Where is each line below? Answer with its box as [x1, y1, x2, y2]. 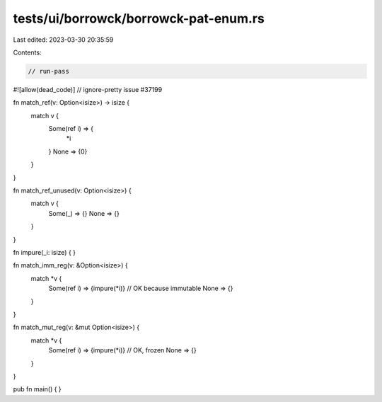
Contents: [13, 48, 42, 57]
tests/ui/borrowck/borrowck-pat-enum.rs [13, 11, 265, 26]
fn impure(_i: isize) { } [13, 248, 76, 256]
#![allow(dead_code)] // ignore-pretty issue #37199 [13, 85, 163, 93]
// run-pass [28, 67, 70, 75]
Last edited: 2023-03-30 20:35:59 [13, 35, 114, 44]
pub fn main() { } [13, 385, 62, 394]
